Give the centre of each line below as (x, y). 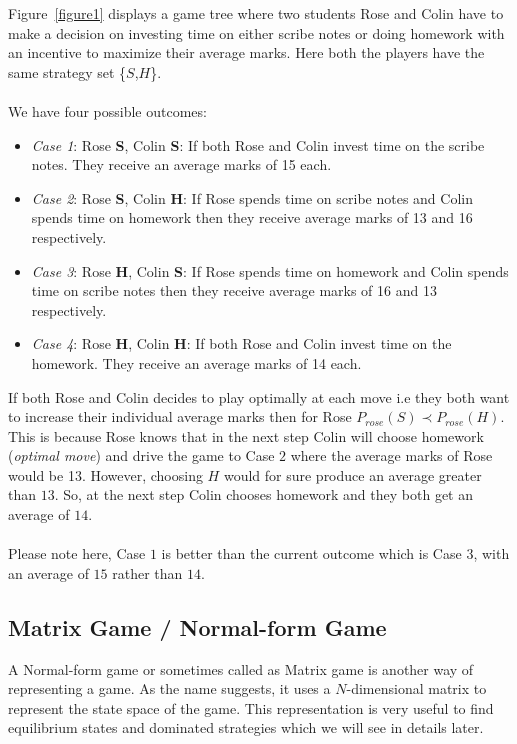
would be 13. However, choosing (105, 474)
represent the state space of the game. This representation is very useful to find (251, 707)
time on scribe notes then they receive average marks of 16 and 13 (234, 290)
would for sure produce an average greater (352, 474)
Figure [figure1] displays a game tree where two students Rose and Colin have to (256, 13)
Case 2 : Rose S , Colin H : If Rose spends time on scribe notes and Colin (252, 197)
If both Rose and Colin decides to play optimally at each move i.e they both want (259, 396)
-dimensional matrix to (416, 688)
